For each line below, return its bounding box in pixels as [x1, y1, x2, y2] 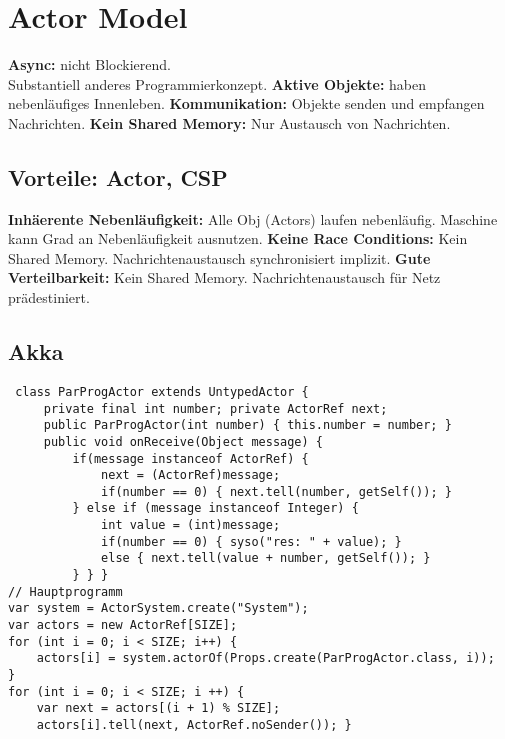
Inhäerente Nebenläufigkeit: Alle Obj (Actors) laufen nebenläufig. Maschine [8, 208, 498, 229]
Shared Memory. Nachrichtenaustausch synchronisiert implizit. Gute [8, 247, 431, 268]
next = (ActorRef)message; [101, 468, 281, 483]
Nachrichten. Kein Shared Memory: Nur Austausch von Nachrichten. [8, 112, 451, 133]
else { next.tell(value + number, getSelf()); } [101, 551, 431, 566]
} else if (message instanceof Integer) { [72, 501, 359, 516]
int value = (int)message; [101, 518, 281, 533]
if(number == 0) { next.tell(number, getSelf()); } [101, 484, 452, 499]
